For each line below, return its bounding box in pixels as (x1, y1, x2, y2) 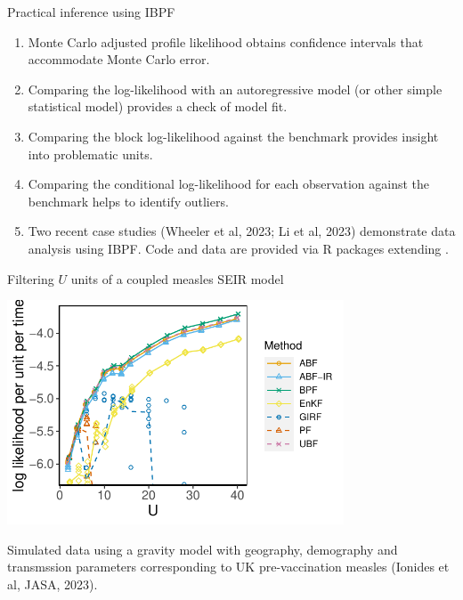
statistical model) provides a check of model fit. (28, 97, 288, 116)
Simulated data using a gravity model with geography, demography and (7, 539, 398, 558)
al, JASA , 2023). (7, 574, 98, 593)
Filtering (7, 269, 54, 288)
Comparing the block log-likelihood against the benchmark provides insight (28, 126, 439, 145)
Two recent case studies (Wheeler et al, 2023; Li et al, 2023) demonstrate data (28, 222, 456, 240)
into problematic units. (28, 144, 153, 163)
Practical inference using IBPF (7, 3, 175, 20)
